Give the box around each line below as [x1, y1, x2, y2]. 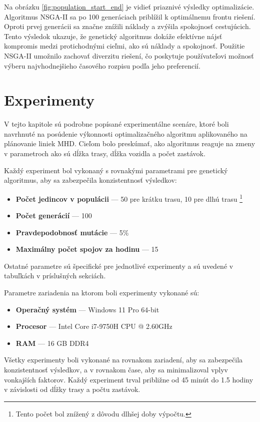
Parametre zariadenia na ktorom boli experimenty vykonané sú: [4, 287, 199, 298]
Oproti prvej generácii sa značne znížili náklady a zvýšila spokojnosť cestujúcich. [4, 21, 251, 32]
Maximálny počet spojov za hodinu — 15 [15, 244, 158, 254]
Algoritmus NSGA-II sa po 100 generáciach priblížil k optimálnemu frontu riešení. [4, 11, 255, 22]
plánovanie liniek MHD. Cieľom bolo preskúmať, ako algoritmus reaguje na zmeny [4, 138, 255, 149]
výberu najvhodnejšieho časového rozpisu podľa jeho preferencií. [4, 60, 200, 71]
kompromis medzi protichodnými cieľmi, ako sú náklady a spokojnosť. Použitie [4, 41, 245, 51]
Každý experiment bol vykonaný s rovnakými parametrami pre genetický [4, 165, 228, 175]
